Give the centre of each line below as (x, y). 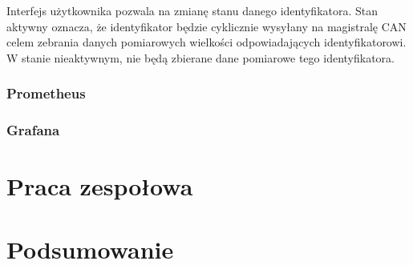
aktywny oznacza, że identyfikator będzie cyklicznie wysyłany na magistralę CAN (206, 26)
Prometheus (46, 93)
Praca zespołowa (100, 186)
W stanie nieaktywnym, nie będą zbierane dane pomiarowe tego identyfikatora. (200, 57)
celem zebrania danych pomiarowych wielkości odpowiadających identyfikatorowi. (206, 42)
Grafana (33, 130)
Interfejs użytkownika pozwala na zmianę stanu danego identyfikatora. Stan (192, 10)
